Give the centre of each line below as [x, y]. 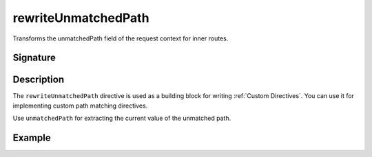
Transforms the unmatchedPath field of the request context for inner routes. [121, 38]
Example [32, 138]
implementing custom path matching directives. [80, 106]
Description [39, 80]
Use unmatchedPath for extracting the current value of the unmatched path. [122, 118]
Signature [34, 58]
